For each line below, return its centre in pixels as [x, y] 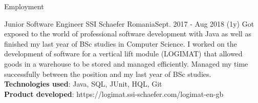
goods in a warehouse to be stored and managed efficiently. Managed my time [126, 63]
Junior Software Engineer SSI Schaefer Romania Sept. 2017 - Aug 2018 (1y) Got [129, 23]
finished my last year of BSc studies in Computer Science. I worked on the [121, 43]
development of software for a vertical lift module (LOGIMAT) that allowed [123, 54]
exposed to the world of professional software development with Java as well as [128, 34]
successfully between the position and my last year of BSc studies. [108, 74]
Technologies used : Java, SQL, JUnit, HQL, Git [83, 84]
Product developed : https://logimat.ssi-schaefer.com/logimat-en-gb [114, 94]
